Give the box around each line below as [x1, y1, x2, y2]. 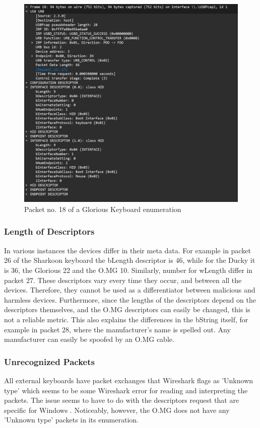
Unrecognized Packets [4, 355, 95, 368]
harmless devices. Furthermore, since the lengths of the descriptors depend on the [4, 294, 256, 305]
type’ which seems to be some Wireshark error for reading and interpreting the [4, 385, 248, 395]
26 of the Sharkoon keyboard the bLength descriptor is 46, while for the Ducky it [4, 255, 255, 265]
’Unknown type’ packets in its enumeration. [4, 414, 139, 425]
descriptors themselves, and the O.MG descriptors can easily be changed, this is [4, 304, 250, 315]
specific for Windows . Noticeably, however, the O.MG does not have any [4, 404, 230, 415]
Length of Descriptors [4, 225, 95, 238]
